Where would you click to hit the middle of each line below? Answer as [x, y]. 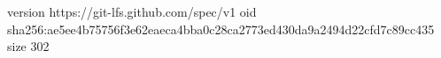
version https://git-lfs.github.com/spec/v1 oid [132, 11]
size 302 [28, 46]
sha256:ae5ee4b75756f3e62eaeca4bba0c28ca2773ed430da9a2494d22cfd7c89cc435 [221, 29]
